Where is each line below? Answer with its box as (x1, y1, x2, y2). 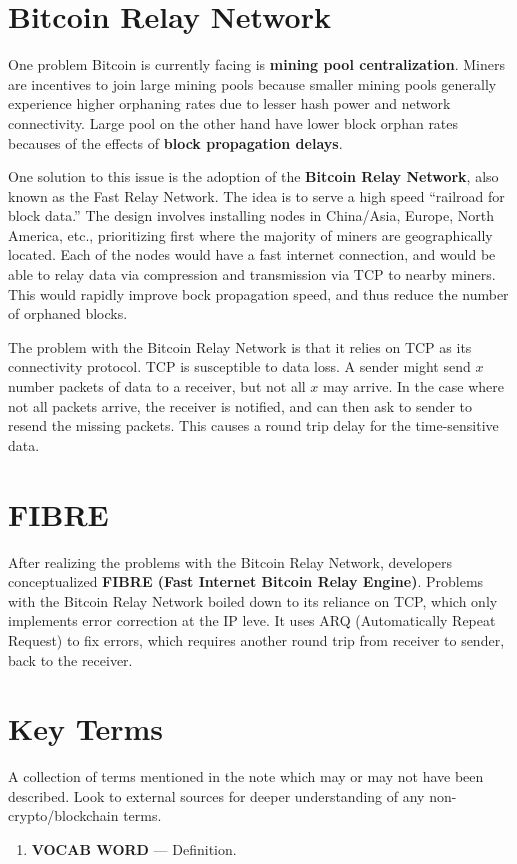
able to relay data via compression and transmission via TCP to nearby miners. (8, 264, 496, 285)
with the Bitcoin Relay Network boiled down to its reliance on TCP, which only (8, 590, 498, 611)
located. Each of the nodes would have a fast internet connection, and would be (8, 244, 496, 265)
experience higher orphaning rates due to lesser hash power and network (8, 93, 451, 114)
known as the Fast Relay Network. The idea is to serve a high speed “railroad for (8, 185, 505, 206)
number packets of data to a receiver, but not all (8, 376, 306, 397)
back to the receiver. (8, 649, 133, 670)
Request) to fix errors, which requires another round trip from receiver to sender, (8, 629, 505, 650)
